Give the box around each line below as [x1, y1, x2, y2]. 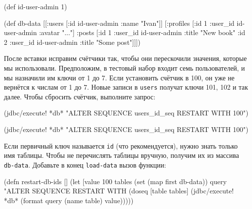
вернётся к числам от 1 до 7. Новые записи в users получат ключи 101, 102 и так [4, 82, 248, 92]
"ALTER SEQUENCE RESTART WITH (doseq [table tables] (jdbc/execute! [4, 186, 234, 196]
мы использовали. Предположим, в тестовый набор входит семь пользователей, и [4, 62, 245, 73]
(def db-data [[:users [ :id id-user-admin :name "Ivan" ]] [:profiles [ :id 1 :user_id [4, 18, 234, 28]
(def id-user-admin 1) [4, 1, 67, 11]
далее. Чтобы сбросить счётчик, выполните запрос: [4, 91, 156, 101]
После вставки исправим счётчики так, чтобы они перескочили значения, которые [4, 53, 247, 63]
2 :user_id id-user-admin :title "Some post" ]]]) [4, 37, 141, 47]
